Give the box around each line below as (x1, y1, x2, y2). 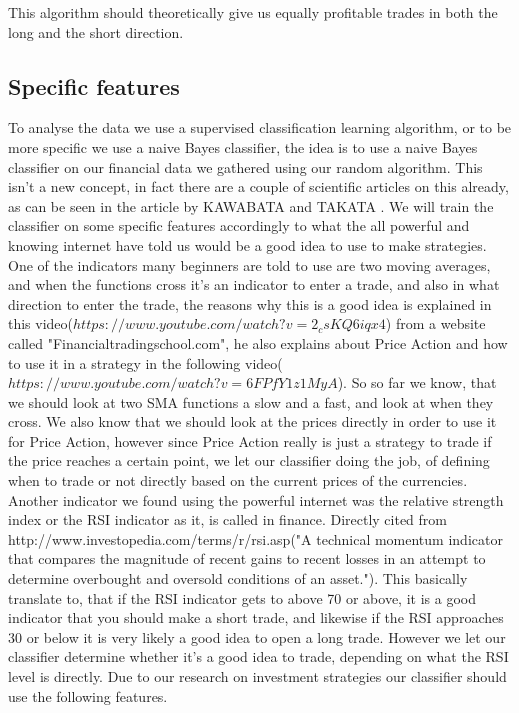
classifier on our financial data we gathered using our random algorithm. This (8, 156, 483, 177)
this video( (8, 313, 74, 334)
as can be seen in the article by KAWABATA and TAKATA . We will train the (8, 195, 494, 216)
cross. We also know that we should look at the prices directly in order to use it (8, 411, 497, 432)
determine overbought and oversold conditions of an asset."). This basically (8, 568, 468, 589)
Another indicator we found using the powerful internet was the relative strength (8, 489, 504, 510)
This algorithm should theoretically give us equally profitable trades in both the (8, 2, 498, 22)
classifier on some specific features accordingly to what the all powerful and (8, 215, 470, 236)
